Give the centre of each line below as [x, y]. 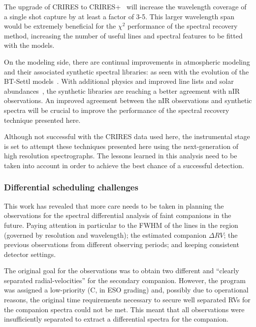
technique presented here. [42, 120]
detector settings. [30, 254]
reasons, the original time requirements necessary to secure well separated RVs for [127, 300]
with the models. [29, 45]
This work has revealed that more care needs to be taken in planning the [114, 205]
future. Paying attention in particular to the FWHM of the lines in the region [121, 225]
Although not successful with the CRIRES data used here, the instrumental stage [127, 136]
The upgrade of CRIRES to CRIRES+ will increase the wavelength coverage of [125, 6]
